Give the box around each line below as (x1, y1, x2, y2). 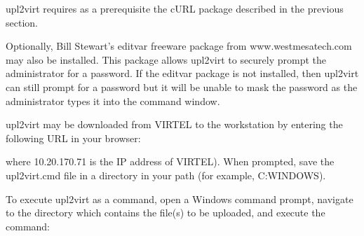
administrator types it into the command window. (6, 93, 220, 108)
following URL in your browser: (6, 130, 141, 145)
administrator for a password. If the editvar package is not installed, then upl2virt (6, 66, 359, 81)
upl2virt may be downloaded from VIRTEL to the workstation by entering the (6, 117, 343, 132)
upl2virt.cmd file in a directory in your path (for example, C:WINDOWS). (6, 167, 326, 182)
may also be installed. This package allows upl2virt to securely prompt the (6, 52, 327, 67)
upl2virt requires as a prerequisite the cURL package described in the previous (6, 1, 344, 15)
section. (6, 15, 38, 29)
